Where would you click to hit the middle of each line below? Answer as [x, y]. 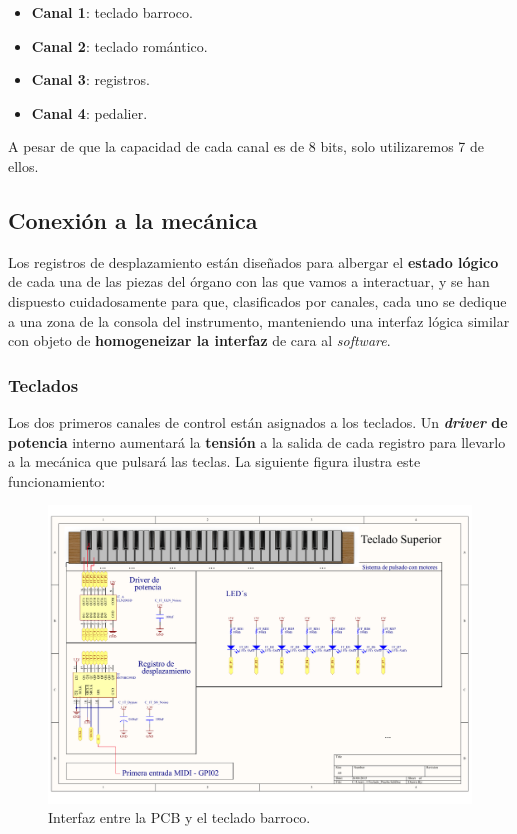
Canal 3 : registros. [90, 79]
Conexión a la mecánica [133, 219]
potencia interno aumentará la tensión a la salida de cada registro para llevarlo [257, 441]
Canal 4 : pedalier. [89, 112]
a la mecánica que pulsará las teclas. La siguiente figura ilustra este [214, 461]
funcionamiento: [57, 480]
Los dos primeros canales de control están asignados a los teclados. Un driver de [258, 421]
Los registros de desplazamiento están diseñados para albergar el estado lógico [253, 261]
